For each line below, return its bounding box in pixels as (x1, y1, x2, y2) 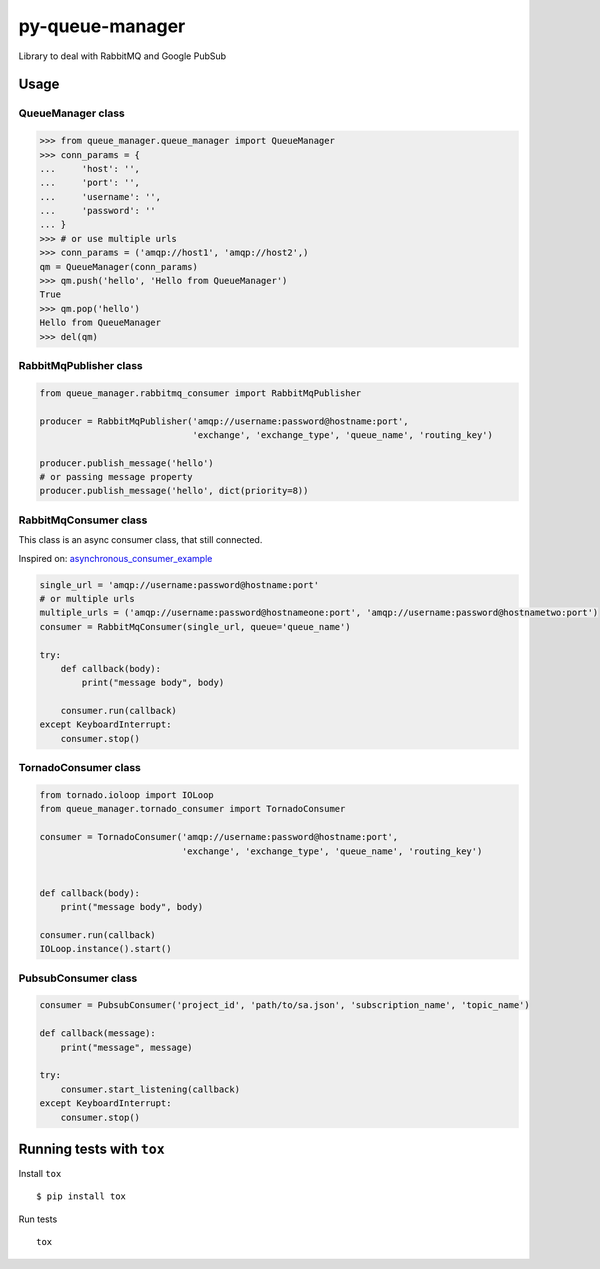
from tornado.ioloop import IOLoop (39, 790, 214, 800)
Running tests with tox (18, 1140, 165, 1157)
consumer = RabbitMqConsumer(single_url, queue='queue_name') (39, 621, 351, 632)
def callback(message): (39, 1028, 157, 1039)
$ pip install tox (36, 1191, 127, 1202)
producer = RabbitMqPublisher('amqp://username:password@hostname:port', (39, 415, 409, 427)
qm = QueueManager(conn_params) (39, 261, 199, 272)
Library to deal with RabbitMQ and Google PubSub (18, 50, 227, 62)
